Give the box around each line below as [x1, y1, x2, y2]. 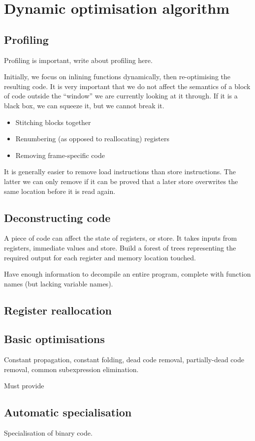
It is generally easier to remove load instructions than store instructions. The [4, 166, 236, 177]
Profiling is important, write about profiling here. [4, 55, 153, 65]
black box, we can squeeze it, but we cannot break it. [4, 100, 164, 110]
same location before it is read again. [4, 186, 116, 196]
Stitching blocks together [15, 117, 91, 127]
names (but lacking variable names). [4, 278, 113, 288]
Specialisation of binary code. [4, 428, 93, 438]
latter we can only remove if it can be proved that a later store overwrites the [4, 176, 238, 186]
